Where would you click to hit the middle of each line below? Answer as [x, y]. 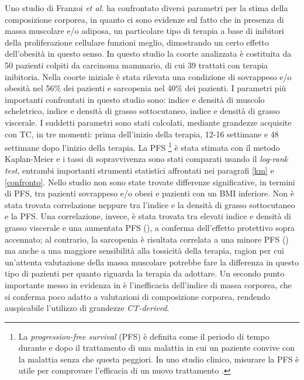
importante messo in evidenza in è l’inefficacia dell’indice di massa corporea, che [148, 284]
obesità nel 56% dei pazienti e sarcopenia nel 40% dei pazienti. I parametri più [146, 88]
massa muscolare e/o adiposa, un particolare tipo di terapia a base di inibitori [144, 31]
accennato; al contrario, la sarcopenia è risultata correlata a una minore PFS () [147, 239]
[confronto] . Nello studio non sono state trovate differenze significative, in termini [150, 182]
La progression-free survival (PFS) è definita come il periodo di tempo [144, 336]
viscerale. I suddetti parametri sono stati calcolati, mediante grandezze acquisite [148, 122]
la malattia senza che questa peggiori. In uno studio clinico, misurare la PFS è [159, 359]
